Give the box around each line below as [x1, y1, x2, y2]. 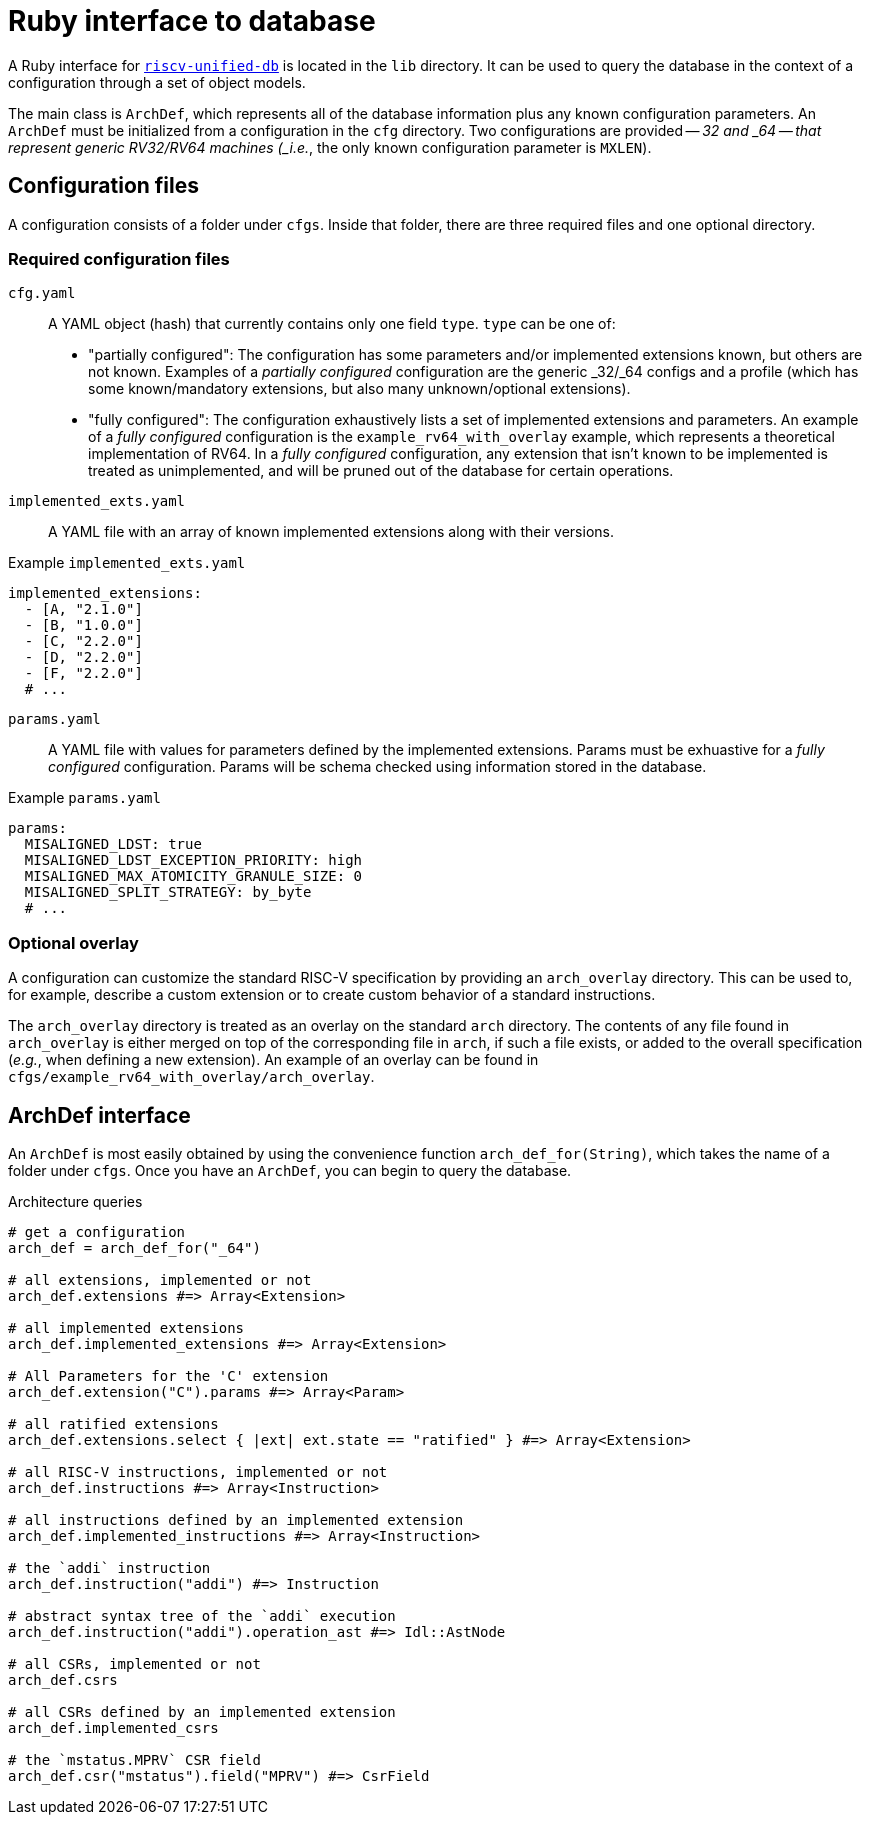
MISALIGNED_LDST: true [24, 836, 202, 853]
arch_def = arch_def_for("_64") [8, 1239, 261, 1256]
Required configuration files [8, 248, 230, 269]
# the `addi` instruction [8, 1559, 211, 1576]
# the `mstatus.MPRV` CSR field [8, 1751, 261, 1768]
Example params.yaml [8, 789, 161, 807]
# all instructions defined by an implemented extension [8, 1511, 464, 1528]
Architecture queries [8, 1192, 143, 1210]
